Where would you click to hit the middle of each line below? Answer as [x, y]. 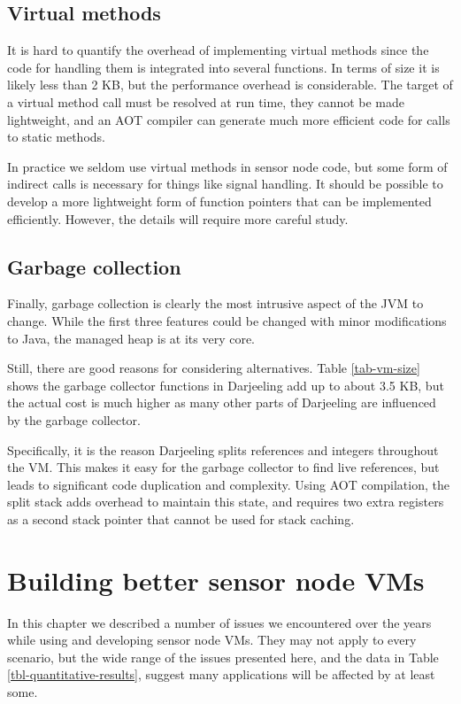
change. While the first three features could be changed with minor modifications [227, 320]
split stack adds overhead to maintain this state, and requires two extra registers [226, 502]
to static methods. [56, 137]
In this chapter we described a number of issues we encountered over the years [219, 622]
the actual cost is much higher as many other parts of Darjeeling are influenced [222, 402]
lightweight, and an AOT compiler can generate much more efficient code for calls [229, 119]
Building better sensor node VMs [216, 580]
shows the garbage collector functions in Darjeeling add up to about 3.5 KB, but [226, 385]
